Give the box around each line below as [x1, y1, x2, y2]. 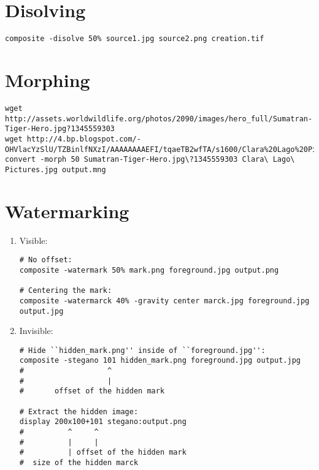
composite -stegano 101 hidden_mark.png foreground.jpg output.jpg [19, 356, 301, 365]
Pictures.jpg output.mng [5, 165, 106, 174]
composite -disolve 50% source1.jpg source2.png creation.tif [5, 34, 264, 44]
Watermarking [5, 198, 129, 223]
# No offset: [19, 256, 72, 265]
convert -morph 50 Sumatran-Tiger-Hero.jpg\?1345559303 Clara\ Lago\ [5, 155, 295, 164]
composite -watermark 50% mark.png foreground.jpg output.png [19, 265, 279, 275]
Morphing [5, 67, 90, 92]
